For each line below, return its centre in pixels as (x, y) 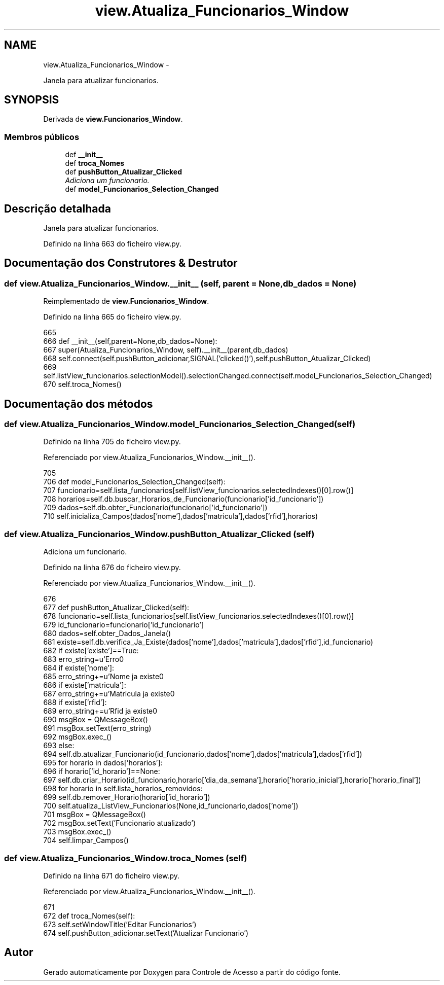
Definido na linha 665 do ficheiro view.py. (112, 317)
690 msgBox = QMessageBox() (96, 720)
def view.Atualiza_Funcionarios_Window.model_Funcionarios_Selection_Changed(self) (180, 424)
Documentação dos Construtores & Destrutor (121, 263)
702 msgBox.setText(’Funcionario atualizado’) (119, 823)
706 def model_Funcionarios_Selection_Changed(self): (134, 482)
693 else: (59, 746)
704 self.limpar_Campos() (86, 840)
